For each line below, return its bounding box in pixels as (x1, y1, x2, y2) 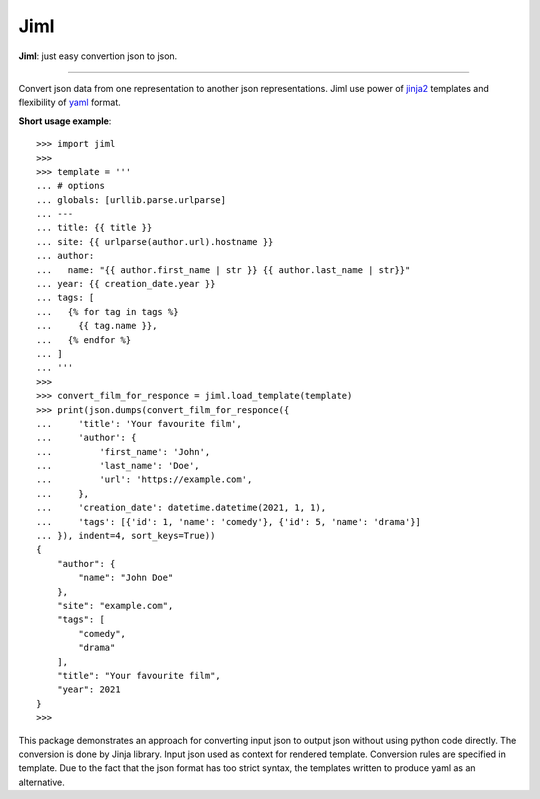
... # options (36, 180, 105, 192)
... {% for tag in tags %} (36, 306, 179, 317)
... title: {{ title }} (36, 222, 153, 234)
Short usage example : (18, 115, 112, 127)
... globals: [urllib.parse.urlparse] (36, 194, 227, 205)
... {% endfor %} (36, 334, 132, 345)
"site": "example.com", (56, 600, 174, 611)
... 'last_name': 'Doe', (36, 460, 200, 472)
